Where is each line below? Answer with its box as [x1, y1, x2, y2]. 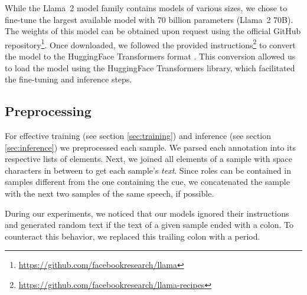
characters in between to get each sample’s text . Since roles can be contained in [5, 164, 291, 176]
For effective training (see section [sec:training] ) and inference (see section [5, 130, 272, 142]
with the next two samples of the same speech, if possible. [5, 187, 214, 199]
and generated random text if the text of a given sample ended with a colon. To [5, 218, 293, 231]
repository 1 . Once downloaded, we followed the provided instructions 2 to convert [5, 37, 296, 51]
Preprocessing [5, 102, 92, 120]
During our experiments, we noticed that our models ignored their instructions [5, 207, 289, 219]
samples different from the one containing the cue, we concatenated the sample [5, 175, 290, 188]
